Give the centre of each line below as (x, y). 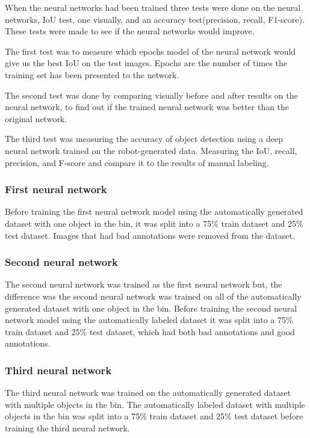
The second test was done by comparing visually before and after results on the (151, 95)
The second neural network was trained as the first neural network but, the (144, 284)
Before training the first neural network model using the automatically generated (154, 211)
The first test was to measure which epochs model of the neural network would (150, 51)
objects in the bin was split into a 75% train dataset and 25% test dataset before (154, 416)
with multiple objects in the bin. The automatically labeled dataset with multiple (155, 404)
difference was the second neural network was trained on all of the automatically (153, 296)
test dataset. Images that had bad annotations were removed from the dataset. (150, 235)
